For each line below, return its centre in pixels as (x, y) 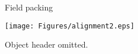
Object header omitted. (46, 44)
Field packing (29, 7)
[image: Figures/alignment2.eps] (70, 26)
